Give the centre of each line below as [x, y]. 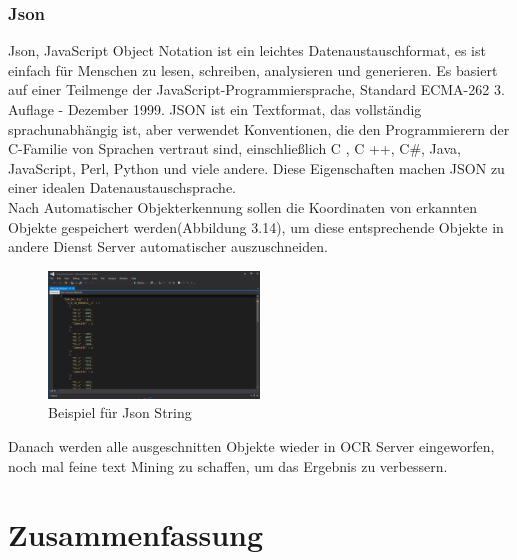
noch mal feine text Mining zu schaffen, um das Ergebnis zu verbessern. [228, 465]
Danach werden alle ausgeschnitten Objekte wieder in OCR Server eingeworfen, [251, 446]
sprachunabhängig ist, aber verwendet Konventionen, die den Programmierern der [259, 128]
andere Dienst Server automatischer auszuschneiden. [168, 246]
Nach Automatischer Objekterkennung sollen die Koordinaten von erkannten [242, 206]
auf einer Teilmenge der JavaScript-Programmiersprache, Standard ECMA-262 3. [256, 89]
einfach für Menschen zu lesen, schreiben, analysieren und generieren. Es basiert [253, 69]
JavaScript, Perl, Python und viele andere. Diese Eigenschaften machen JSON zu [256, 167]
